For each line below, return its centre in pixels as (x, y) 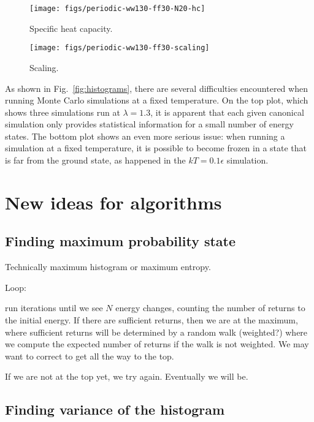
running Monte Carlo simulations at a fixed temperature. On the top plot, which (157, 100)
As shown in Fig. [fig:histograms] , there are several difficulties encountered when (156, 88)
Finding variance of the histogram (115, 409)
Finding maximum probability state (121, 241)
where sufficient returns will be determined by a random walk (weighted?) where (156, 332)
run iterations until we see (54, 308)
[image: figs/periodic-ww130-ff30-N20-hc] (117, 9)
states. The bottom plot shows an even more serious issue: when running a (145, 136)
